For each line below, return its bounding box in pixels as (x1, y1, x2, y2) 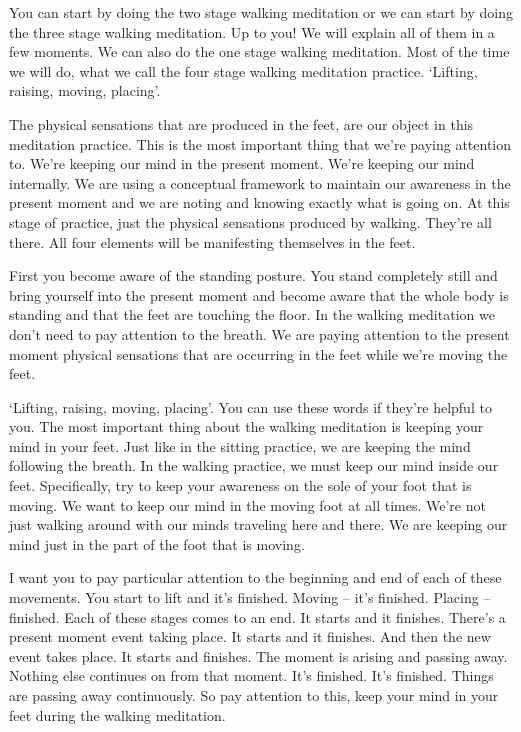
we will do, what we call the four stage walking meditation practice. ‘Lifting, (9, 60, 478, 81)
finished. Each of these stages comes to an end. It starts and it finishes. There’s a (9, 606, 506, 627)
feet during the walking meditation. (9, 704, 226, 725)
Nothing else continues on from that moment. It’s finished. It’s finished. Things (9, 665, 494, 686)
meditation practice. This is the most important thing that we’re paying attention (9, 133, 512, 154)
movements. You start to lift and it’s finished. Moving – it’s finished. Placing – (9, 587, 491, 608)
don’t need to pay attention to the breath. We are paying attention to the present (9, 323, 510, 344)
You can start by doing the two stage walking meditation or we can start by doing (9, 2, 513, 22)
